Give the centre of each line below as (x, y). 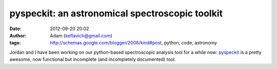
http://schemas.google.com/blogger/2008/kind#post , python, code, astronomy (134, 43)
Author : (18, 35)
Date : (15, 29)
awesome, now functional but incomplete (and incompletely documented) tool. (93, 59)
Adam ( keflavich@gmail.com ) (81, 35)
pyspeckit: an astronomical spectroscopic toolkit (116, 13)
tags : (15, 43)
